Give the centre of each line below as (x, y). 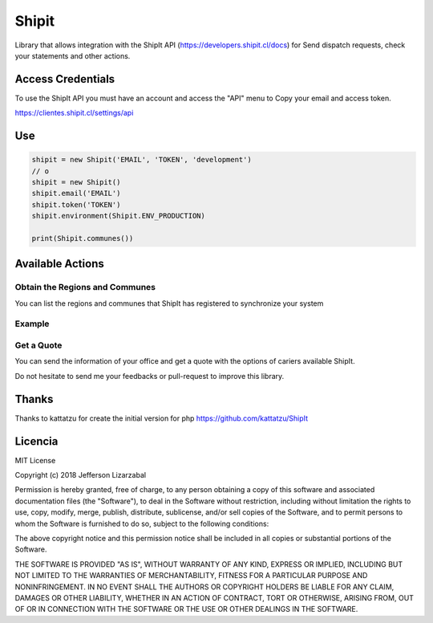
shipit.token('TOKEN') (76, 204)
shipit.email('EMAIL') (76, 193)
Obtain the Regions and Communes (85, 287)
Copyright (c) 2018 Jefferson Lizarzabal (81, 475)
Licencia (36, 441)
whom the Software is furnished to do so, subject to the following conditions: (142, 523)
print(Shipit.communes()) (83, 238)
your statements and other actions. (73, 55)
